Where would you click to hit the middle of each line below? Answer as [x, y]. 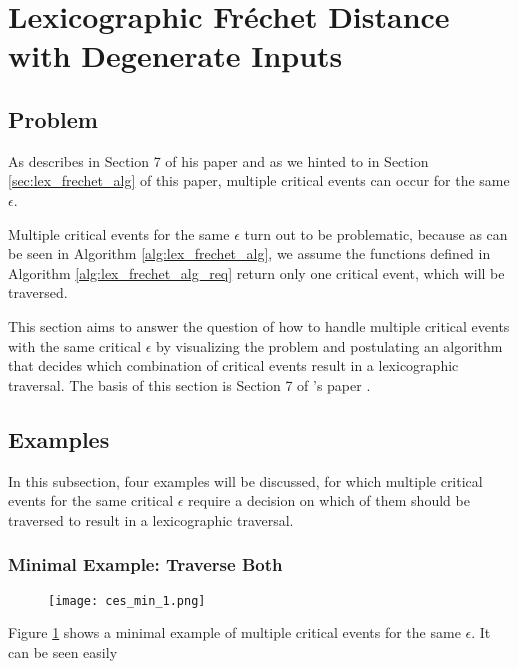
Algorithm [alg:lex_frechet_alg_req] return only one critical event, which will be [256, 272]
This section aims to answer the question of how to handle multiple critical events [259, 325]
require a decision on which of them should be [329, 500]
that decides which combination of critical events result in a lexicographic [233, 365]
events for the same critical [91, 500]
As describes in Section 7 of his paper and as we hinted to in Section [218, 160]
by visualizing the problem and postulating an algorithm [329, 345]
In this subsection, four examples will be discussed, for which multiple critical [245, 480]
